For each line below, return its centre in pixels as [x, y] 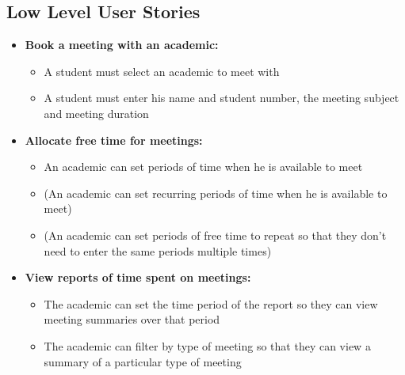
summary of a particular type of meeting [143, 361]
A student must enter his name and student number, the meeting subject [222, 98]
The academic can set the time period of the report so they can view [211, 303]
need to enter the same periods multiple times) [158, 250]
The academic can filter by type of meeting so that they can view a [207, 345]
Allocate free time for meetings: [114, 140]
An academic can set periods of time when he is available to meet [203, 167]
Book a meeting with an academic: [122, 45]
